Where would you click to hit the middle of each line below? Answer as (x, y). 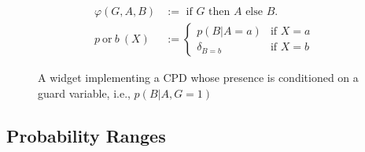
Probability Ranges (86, 135)
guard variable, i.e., (84, 93)
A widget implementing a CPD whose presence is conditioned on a (198, 78)
